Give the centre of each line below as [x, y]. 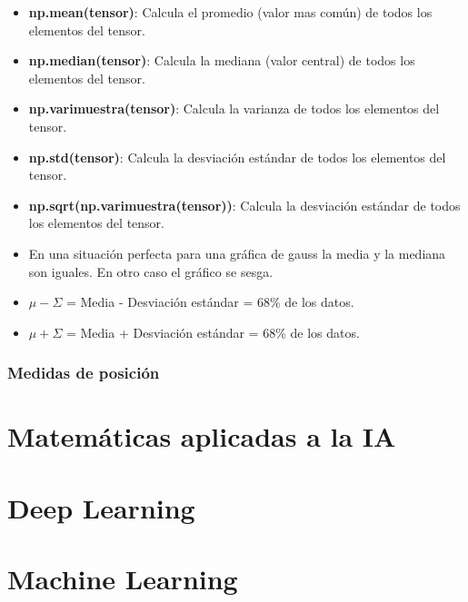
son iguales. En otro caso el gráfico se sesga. [151, 271]
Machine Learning [123, 579]
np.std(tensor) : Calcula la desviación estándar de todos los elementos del [237, 157]
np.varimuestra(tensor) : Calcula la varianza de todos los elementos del [234, 109]
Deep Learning [101, 507]
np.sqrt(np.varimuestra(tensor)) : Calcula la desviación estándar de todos [244, 205]
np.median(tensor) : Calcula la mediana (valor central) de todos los [222, 60]
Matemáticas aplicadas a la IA [202, 436]
